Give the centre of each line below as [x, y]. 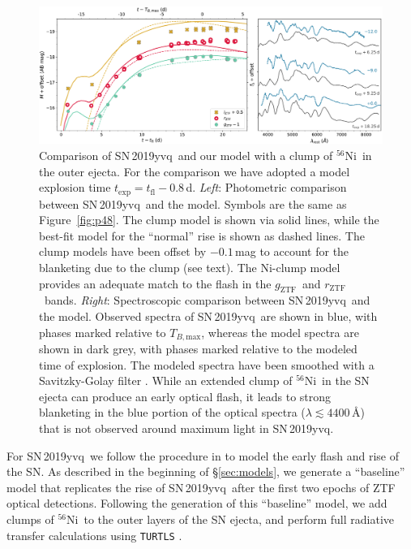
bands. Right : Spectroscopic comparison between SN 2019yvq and [207, 300]
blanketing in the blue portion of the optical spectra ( [172, 412]
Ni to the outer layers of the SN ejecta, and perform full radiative [231, 519]
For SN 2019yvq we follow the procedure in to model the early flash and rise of [203, 455]
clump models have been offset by [123, 251]
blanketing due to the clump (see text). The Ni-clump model [190, 267]
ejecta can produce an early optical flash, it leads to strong [185, 396]
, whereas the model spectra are [280, 332]
